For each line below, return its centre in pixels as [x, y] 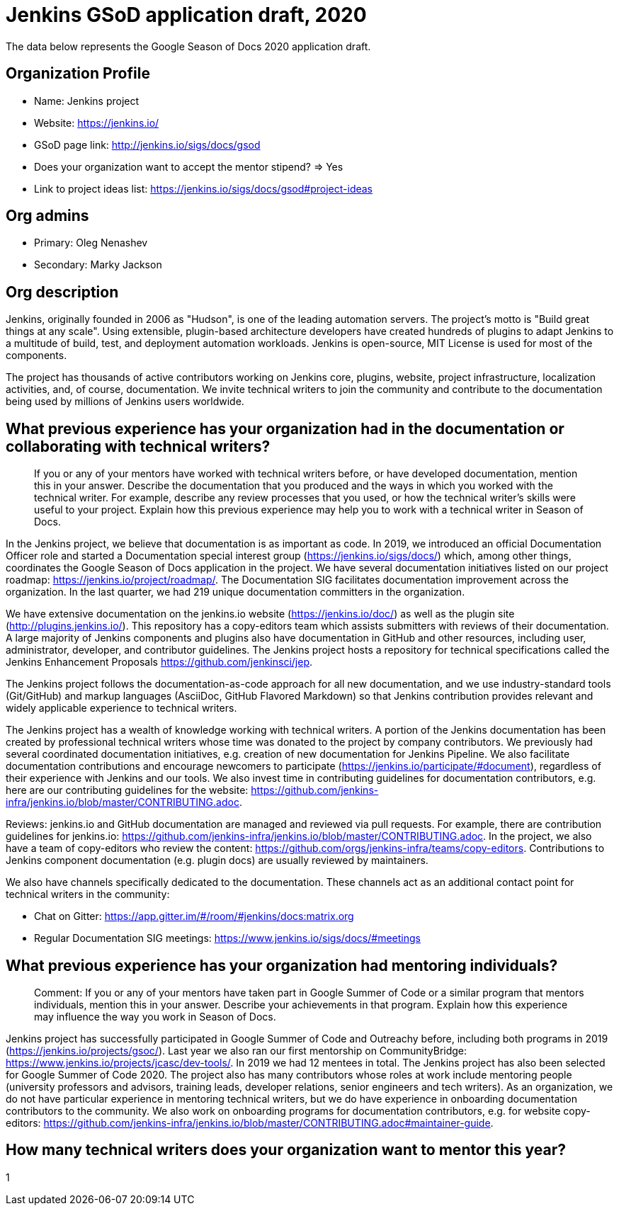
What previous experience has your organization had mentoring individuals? [282, 965]
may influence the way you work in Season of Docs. [155, 1016]
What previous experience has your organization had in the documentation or [285, 428]
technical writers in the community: [88, 894]
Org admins [47, 216]
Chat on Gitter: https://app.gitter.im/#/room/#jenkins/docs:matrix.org [194, 916]
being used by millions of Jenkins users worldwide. [125, 402]
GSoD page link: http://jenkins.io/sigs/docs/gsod [147, 144]
